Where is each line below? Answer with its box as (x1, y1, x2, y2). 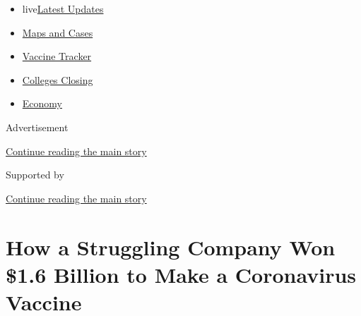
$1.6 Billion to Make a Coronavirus (6, 260, 357, 288)
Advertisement (6, 119, 69, 134)
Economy (22, 96, 62, 111)
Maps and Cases (22, 25, 93, 39)
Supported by (6, 167, 64, 182)
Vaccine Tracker (22, 49, 92, 63)
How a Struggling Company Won (6, 232, 336, 261)
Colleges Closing (22, 72, 93, 87)
